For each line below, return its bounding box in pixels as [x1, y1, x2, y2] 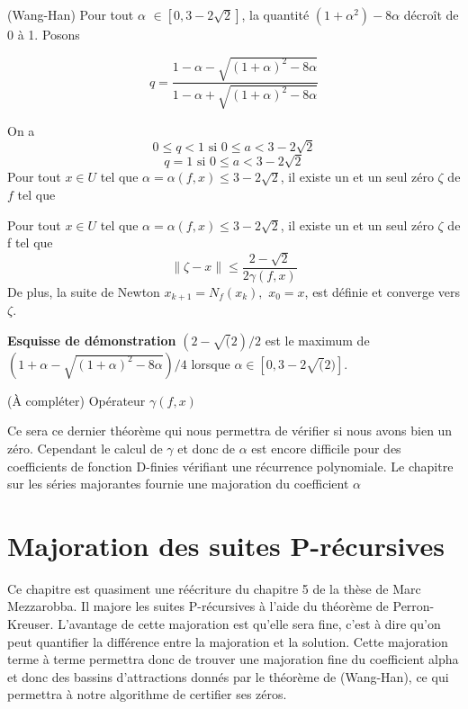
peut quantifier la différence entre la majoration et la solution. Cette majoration [7, 632, 448, 651]
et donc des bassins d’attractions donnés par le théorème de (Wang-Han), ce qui [7, 667, 449, 686]
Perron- [392, 597, 435, 615]
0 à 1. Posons [7, 25, 80, 43]
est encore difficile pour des [251, 438, 401, 457]
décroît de [403, 5, 459, 23]
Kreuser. [7, 615, 54, 633]
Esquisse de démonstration [7, 330, 176, 349]
